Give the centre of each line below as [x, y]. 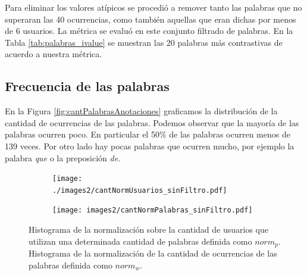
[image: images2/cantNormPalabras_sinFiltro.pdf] [153, 210]
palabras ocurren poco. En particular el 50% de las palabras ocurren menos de [148, 134]
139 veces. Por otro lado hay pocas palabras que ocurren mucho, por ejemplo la [150, 146]
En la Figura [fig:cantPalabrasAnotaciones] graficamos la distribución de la [141, 111]
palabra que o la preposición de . [63, 157]
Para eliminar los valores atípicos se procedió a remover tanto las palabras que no [153, 7]
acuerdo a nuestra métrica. [54, 54]
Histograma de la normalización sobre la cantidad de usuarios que [148, 229]
